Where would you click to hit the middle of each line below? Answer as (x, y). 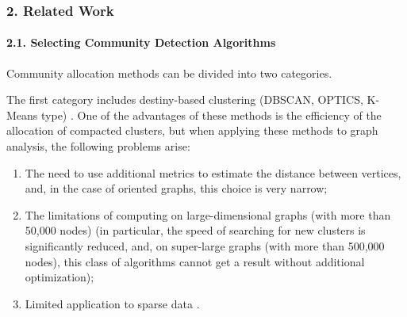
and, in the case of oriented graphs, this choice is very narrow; (176, 188)
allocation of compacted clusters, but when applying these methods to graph (192, 130)
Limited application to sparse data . (112, 303)
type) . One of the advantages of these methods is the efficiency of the (211, 115)
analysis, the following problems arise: (98, 146)
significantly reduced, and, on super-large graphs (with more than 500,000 (205, 245)
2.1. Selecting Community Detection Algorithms (141, 42)
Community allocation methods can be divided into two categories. (169, 73)
